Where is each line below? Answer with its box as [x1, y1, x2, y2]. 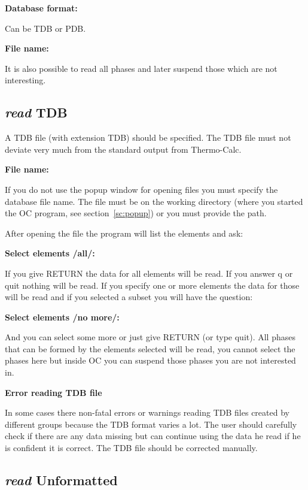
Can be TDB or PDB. [5, 22, 86, 34]
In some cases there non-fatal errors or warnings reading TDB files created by [5, 406, 289, 419]
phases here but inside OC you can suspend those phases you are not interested [5, 354, 296, 367]
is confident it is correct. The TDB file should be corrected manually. [5, 441, 258, 454]
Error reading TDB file [5, 386, 102, 398]
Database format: [5, 2, 78, 14]
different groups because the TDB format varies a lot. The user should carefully [5, 418, 297, 430]
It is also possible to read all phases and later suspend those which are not [5, 62, 277, 74]
